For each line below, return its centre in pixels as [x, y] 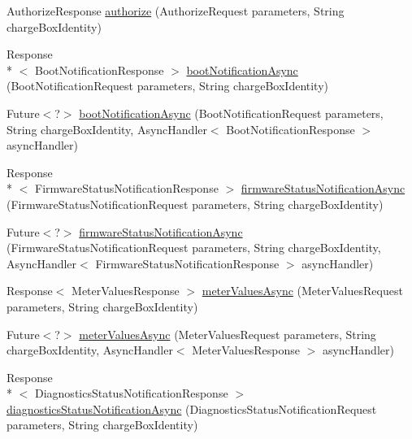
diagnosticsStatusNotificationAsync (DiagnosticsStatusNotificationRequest [192, 409]
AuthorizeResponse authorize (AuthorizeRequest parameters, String [176, 11]
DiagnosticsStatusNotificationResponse [131, 393]
